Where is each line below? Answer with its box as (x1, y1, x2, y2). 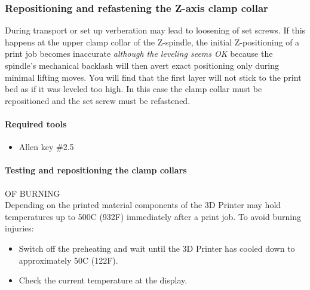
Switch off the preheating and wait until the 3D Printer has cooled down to (19, 242, 295, 254)
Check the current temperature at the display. (19, 274, 188, 286)
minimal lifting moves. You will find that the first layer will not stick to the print (5, 71, 302, 83)
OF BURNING (5, 187, 60, 199)
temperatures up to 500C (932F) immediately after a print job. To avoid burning (5, 210, 301, 222)
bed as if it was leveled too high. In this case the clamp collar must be (5, 83, 262, 95)
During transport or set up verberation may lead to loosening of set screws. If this (5, 24, 306, 36)
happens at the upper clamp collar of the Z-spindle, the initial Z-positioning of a (5, 35, 300, 48)
